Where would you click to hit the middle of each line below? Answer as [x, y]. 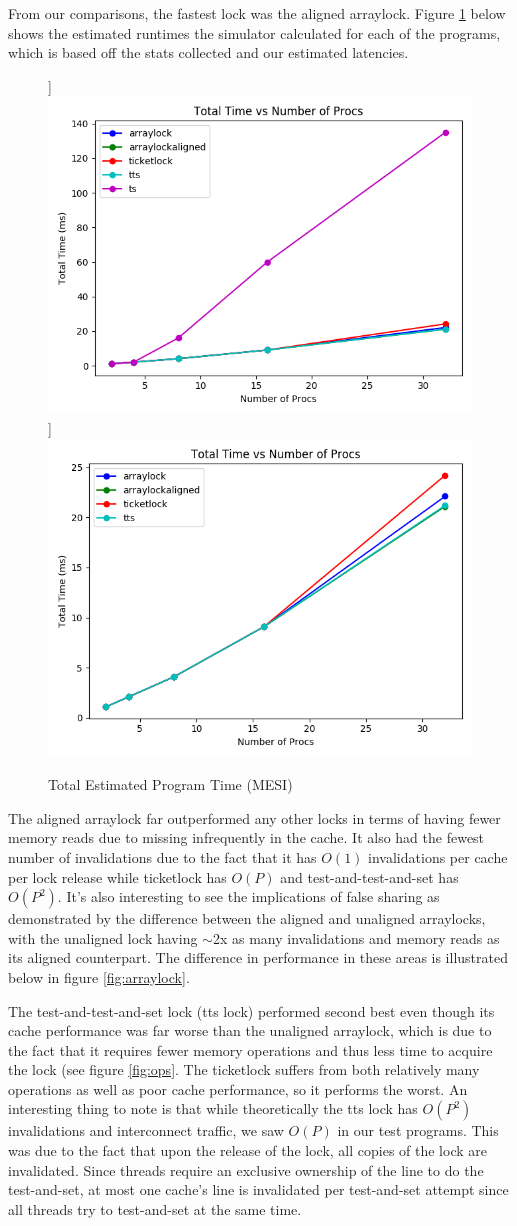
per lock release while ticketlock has [117, 876]
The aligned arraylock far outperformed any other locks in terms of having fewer [254, 817]
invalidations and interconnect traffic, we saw [146, 1130]
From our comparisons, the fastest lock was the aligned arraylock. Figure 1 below [257, 13]
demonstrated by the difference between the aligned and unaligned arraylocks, [247, 918]
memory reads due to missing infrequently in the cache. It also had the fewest [246, 837]
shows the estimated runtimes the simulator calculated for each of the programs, [254, 32]
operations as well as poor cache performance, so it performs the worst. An [238, 1088]
